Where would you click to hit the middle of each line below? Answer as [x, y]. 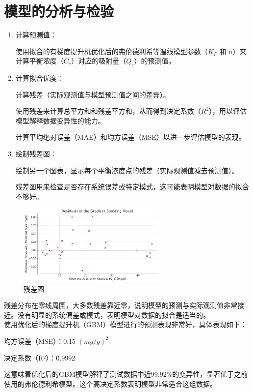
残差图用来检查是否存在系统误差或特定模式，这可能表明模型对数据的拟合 [132, 187]
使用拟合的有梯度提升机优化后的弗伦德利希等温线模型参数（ [112, 51]
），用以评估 [228, 111]
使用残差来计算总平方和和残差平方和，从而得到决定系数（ [108, 111]
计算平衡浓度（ [39, 61]
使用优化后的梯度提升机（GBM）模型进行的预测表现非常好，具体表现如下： [126, 324]
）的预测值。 [155, 61]
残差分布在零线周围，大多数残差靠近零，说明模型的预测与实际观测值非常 [121, 305]
